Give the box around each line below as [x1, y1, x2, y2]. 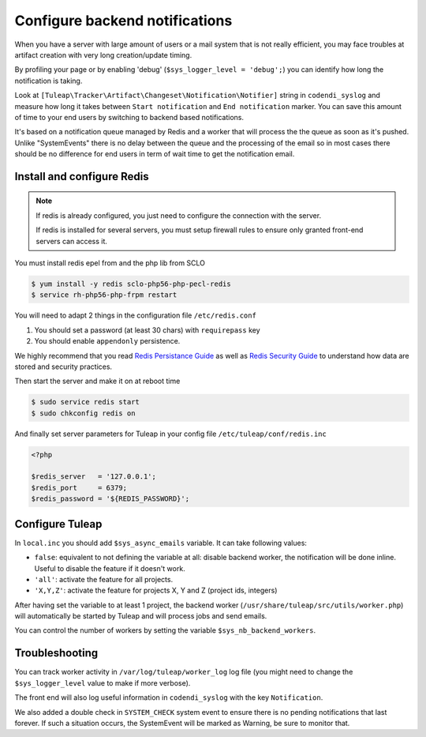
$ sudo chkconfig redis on [31, 408, 136, 418]
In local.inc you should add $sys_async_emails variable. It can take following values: [14, 538, 308, 547]
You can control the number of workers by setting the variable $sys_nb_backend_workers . [14, 626, 316, 635]
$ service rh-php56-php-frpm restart [31, 291, 177, 299]
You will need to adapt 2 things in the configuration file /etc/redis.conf [14, 310, 256, 320]
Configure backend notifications [14, 12, 233, 29]
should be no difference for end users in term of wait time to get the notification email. [14, 149, 295, 159]
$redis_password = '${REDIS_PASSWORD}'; [31, 494, 189, 503]
